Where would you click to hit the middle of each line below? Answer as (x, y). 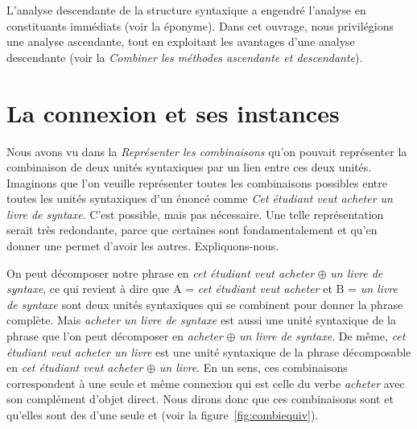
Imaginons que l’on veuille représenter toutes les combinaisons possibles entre (197, 182)
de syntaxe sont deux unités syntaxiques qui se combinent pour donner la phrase (205, 304)
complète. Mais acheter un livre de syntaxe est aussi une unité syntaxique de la (201, 320)
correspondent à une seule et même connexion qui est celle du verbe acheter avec (206, 383)
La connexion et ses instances (173, 112)
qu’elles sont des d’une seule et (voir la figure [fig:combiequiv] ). (163, 415)
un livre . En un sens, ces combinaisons (253, 367)
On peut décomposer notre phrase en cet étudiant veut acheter (161, 272)
